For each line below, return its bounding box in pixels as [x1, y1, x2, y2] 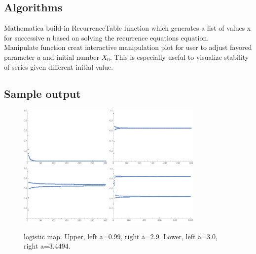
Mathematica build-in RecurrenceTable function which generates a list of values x [4, 23, 251, 33]
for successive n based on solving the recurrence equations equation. [4, 32, 209, 42]
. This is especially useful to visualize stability [110, 51, 249, 62]
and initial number [43, 51, 100, 62]
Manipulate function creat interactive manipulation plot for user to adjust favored [4, 42, 252, 52]
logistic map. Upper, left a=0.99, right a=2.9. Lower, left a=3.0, [24, 231, 218, 241]
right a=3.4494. [24, 241, 71, 251]
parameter [4, 51, 35, 62]
